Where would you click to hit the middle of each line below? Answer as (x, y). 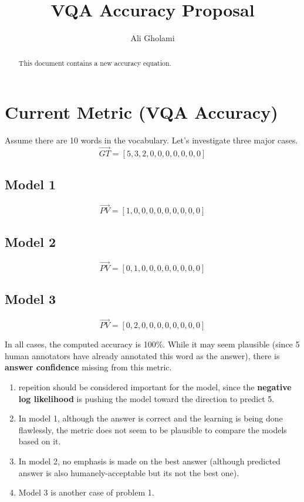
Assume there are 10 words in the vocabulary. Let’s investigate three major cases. (151, 140)
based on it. (40, 441)
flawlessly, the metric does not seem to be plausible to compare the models (153, 429)
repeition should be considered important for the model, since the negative (155, 386)
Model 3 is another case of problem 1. (86, 492)
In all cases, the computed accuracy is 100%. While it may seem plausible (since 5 (152, 344)
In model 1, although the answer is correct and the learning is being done (151, 418)
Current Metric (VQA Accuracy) (141, 112)
